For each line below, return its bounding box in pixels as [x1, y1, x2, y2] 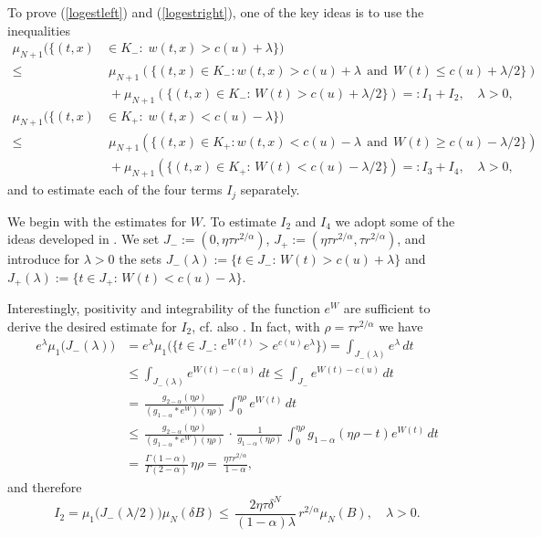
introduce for [7, 249, 80, 268]
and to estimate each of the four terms [7, 180, 223, 199]
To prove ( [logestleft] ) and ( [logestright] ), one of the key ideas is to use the [7, 3, 424, 21]
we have [379, 316, 423, 335]
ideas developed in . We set [7, 229, 160, 248]
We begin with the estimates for [7, 211, 187, 230]
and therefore [7, 477, 82, 496]
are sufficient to [343, 299, 431, 318]
